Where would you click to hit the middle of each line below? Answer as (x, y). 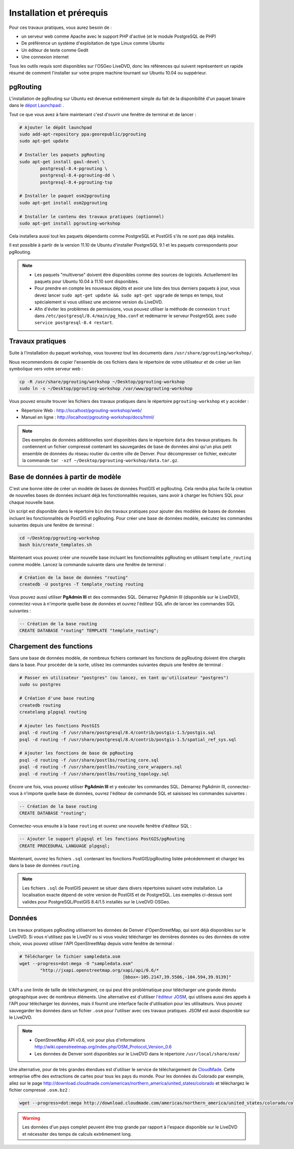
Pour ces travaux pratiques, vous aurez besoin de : (61, 27)
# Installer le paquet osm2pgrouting (65, 196)
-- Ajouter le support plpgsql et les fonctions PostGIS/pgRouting (102, 839)
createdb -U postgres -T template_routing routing (82, 584)
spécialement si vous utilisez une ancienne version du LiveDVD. (99, 302)
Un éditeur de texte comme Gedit (55, 50)
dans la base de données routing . (45, 866)
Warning (31, 1118)
